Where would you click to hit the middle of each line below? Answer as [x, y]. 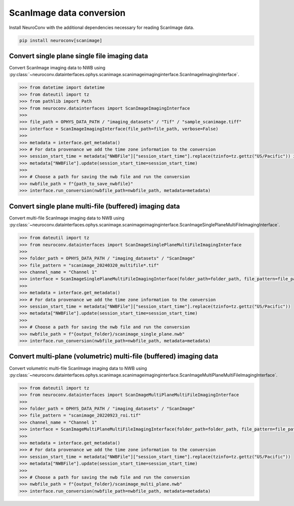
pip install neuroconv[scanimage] [61, 40]
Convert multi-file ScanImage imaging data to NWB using [67, 218]
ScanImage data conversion [67, 13]
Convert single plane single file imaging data [79, 56]
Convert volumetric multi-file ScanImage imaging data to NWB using [78, 368]
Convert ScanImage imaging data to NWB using [57, 68]
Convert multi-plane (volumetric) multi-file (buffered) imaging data [114, 357]
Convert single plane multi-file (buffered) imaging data [95, 206]
